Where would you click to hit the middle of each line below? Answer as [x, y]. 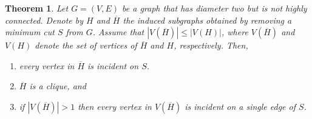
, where [235, 32]
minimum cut [30, 32]
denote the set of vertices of [86, 45]
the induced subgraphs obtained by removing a [207, 20]
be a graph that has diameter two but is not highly [215, 8]
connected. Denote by [44, 20]
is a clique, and [58, 86]
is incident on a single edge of [240, 106]
